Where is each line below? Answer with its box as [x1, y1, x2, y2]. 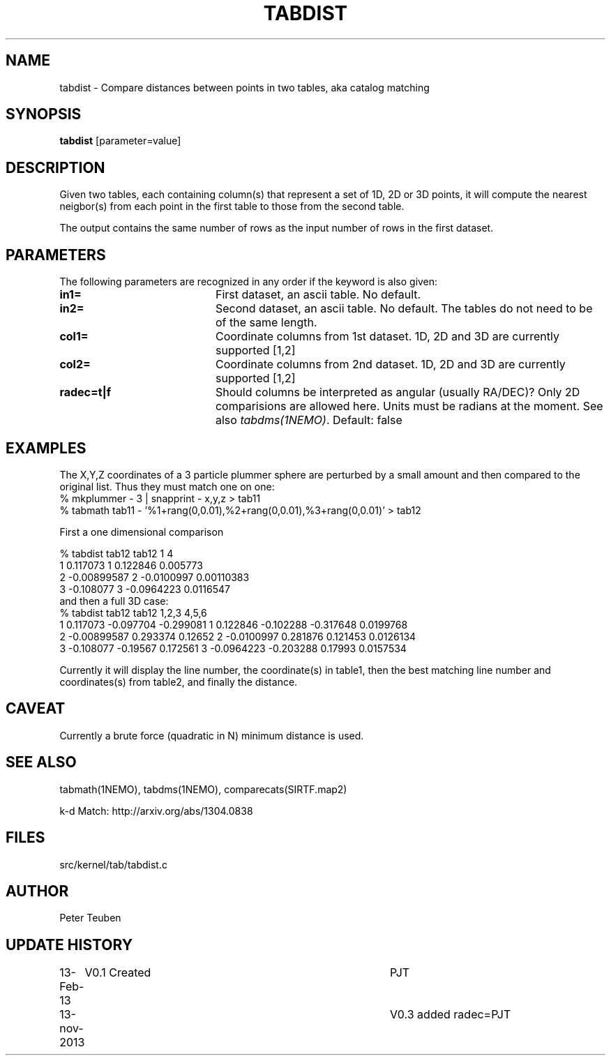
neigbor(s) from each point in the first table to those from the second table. [59, 200, 405, 213]
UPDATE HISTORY [6, 935, 133, 954]
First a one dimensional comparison [59, 525, 224, 538]
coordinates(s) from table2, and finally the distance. [59, 675, 298, 688]
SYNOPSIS [6, 105, 82, 123]
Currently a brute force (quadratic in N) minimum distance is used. [59, 729, 364, 742]
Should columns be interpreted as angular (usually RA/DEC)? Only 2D [215, 385, 580, 400]
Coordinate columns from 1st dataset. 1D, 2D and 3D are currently [215, 329, 559, 344]
